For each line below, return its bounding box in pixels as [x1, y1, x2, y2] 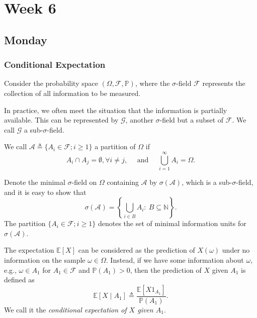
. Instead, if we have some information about [106, 255, 244, 265]
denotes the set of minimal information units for [98, 218, 246, 229]
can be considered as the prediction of [78, 245, 195, 255]
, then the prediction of [130, 264, 202, 275]
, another [125, 115, 153, 125]
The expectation [4, 245, 54, 255]
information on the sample [4, 255, 85, 265]
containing [107, 177, 139, 187]
